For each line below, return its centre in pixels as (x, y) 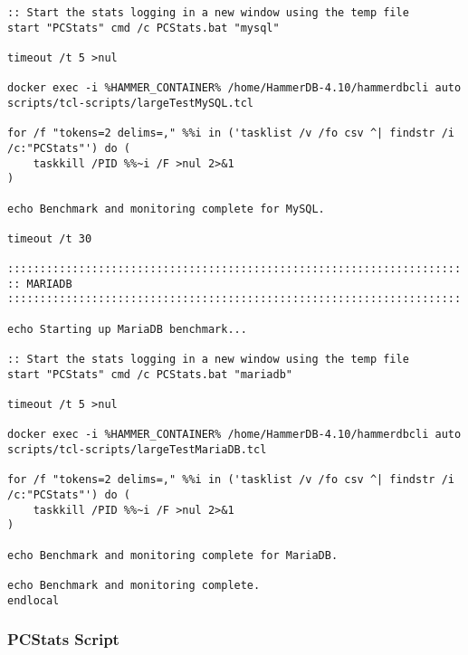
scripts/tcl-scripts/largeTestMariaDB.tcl (137, 450)
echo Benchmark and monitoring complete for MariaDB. (173, 555)
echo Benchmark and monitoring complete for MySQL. (166, 209)
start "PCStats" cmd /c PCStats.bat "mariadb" (150, 374)
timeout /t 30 (50, 238)
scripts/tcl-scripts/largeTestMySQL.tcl (131, 103)
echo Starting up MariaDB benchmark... (127, 329)
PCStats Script (63, 639)
